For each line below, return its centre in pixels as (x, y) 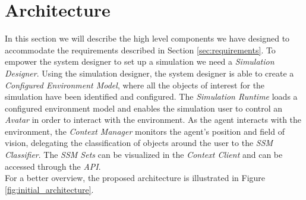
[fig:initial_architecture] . (49, 189)
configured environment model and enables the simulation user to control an (144, 108)
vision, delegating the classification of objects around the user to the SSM (139, 143)
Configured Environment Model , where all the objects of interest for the (135, 85)
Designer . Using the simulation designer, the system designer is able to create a (149, 73)
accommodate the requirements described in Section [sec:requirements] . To (140, 50)
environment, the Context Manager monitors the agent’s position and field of (145, 131)
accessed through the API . (53, 166)
